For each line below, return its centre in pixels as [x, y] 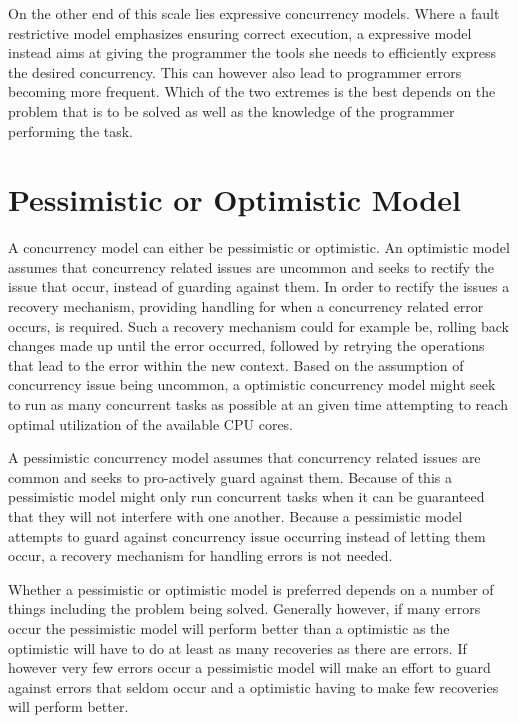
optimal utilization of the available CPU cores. [151, 423]
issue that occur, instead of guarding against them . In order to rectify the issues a [259, 286]
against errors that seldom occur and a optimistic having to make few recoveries [253, 686]
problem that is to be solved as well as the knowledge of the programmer [231, 110]
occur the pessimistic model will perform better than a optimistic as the [229, 627]
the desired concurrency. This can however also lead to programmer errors [235, 71]
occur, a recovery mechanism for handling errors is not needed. [200, 555]
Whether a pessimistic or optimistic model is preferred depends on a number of [251, 588]
